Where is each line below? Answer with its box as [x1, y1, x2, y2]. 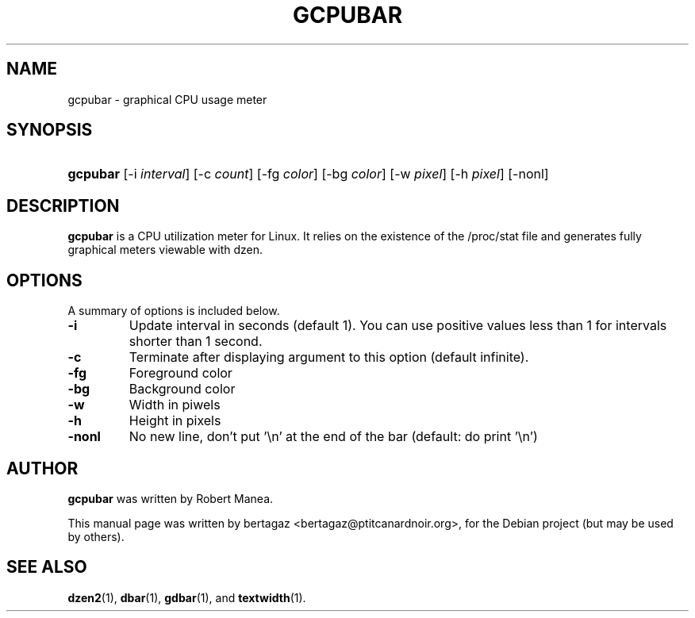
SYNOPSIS [6, 120, 93, 140]
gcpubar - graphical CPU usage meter [67, 92, 267, 106]
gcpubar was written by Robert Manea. [67, 491, 274, 505]
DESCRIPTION [6, 195, 120, 216]
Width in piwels [129, 397, 221, 413]
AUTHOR [6, 458, 79, 478]
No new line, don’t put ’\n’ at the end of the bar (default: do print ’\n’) [129, 428, 538, 445]
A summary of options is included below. [67, 304, 280, 318]
